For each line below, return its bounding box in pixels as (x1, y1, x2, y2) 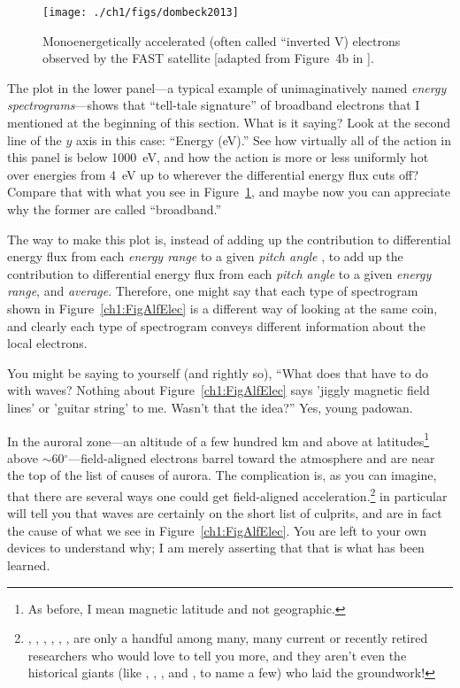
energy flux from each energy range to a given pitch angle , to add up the (7, 247, 403, 266)
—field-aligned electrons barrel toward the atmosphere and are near (68, 448, 435, 467)
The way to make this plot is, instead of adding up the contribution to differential (7, 229, 451, 248)
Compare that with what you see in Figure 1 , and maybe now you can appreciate (7, 182, 450, 201)
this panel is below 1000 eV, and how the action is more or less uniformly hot (7, 148, 429, 166)
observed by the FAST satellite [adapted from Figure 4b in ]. (42, 49, 374, 67)
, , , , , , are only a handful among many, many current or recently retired (27, 629, 428, 647)
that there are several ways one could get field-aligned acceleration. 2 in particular (7, 483, 448, 505)
